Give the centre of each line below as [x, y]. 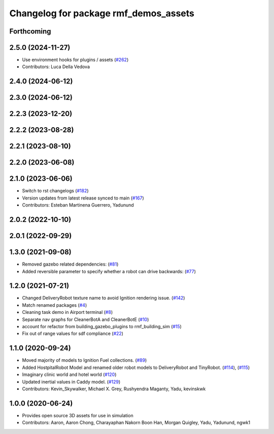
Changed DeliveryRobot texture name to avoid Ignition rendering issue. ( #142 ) [104, 298]
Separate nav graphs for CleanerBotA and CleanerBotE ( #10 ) [85, 319]
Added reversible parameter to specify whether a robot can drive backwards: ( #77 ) [109, 271]
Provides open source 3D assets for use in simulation [78, 415]
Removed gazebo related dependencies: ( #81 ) [70, 264]
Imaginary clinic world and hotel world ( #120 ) [69, 374]
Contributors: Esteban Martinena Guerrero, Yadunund [78, 205]
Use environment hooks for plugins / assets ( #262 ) [75, 60]
